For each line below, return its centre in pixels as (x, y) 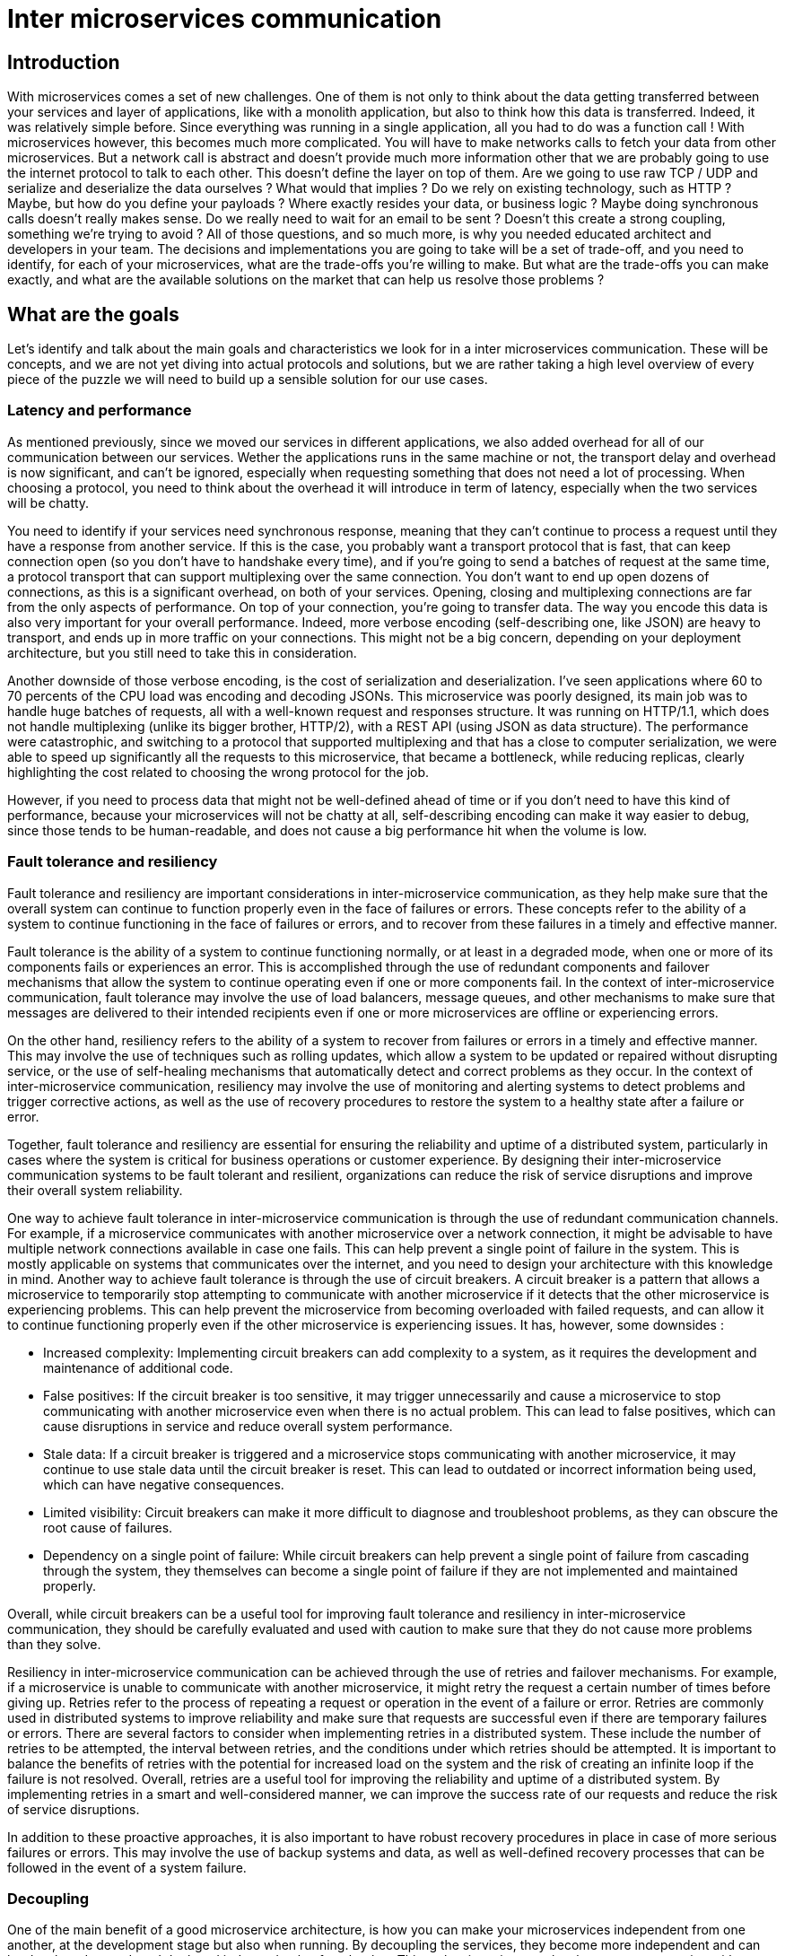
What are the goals (93, 314)
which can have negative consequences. (164, 1484)
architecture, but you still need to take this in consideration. (182, 652)
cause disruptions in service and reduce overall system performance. (248, 1426)
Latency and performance (100, 410)
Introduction (64, 62)
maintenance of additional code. (138, 1367)
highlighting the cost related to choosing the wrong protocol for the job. (218, 772)
